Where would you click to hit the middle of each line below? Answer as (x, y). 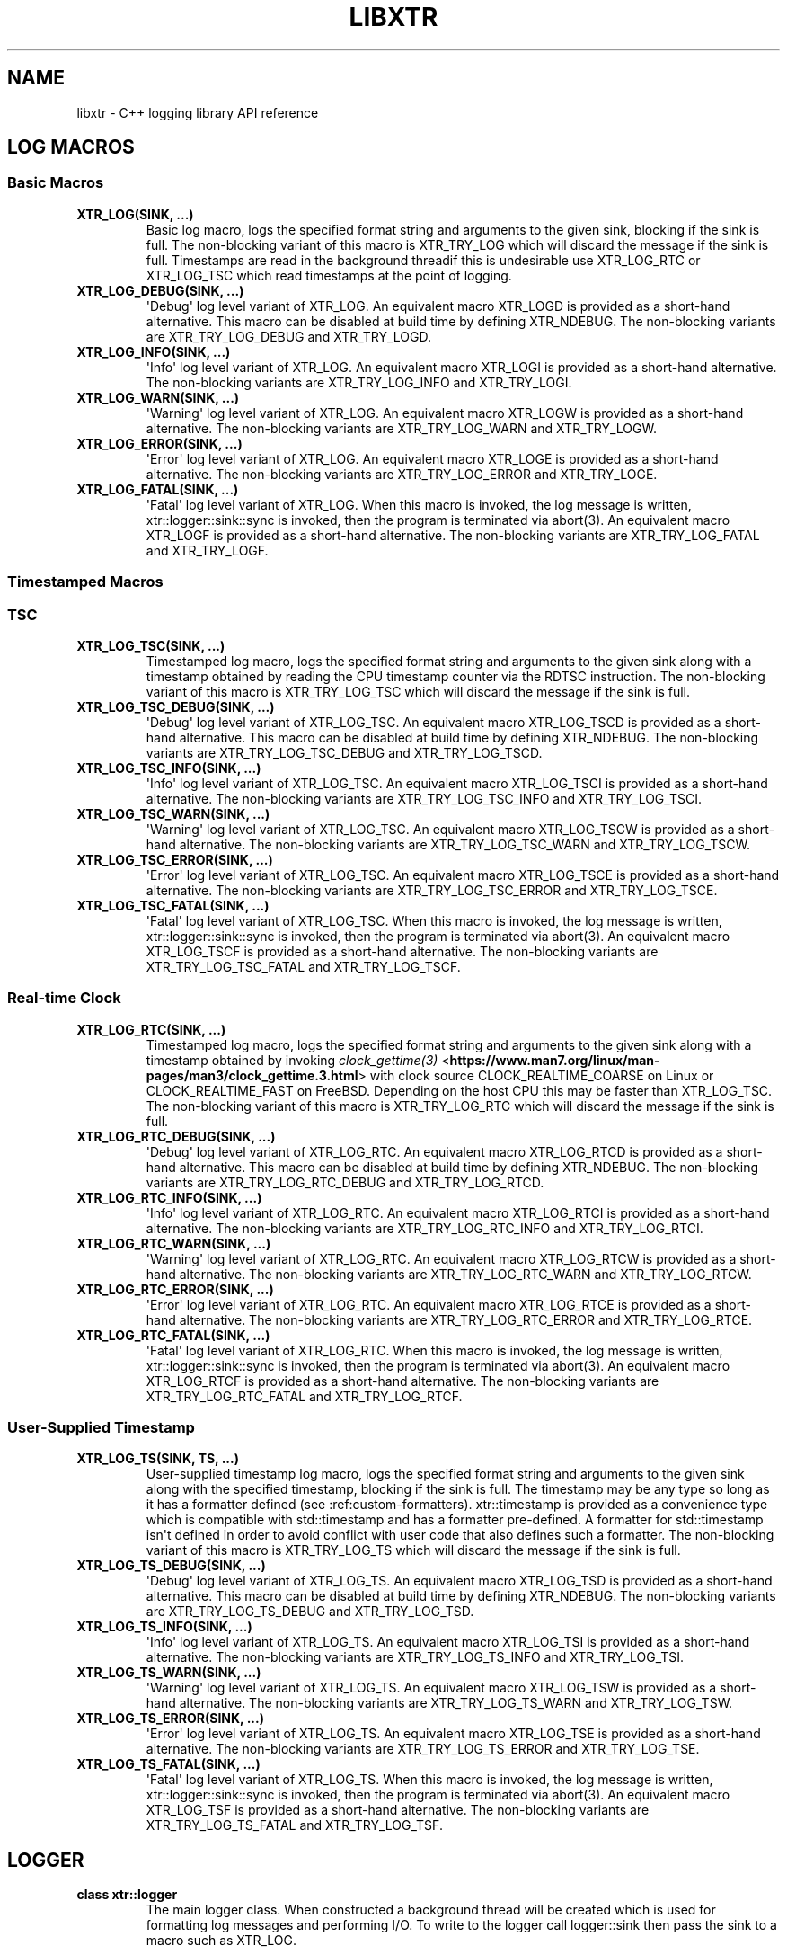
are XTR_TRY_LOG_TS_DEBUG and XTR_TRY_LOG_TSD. (310, 1612)
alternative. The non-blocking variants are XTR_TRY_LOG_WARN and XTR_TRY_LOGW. (401, 428)
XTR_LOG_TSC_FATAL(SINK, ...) (173, 905)
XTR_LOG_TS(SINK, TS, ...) (158, 1459)
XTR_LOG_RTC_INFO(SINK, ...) (169, 1197)
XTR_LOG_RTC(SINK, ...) (151, 1029)
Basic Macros (56, 183)
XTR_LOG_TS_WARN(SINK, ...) (169, 1673)
